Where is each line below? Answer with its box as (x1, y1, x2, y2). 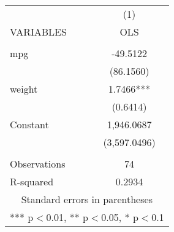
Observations (10, 157, 66, 171)
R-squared (10, 174, 54, 188)
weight (10, 82, 38, 96)
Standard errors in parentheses (21, 192, 153, 206)
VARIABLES (10, 25, 67, 39)
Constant (10, 117, 49, 131)
